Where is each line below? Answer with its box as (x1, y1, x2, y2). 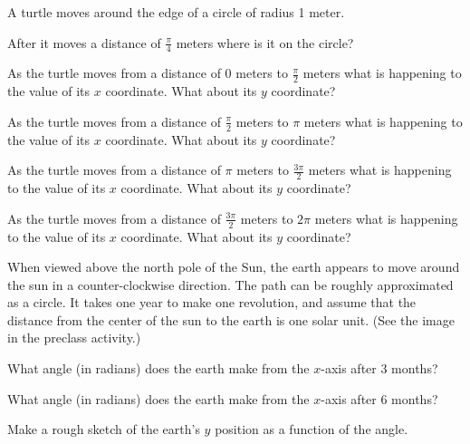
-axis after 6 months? (321, 389, 438, 408)
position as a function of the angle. (215, 420, 408, 439)
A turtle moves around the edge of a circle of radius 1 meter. (7, 3, 345, 21)
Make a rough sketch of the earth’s (7, 420, 200, 439)
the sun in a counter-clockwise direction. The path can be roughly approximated (7, 275, 454, 294)
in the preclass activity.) (7, 328, 141, 347)
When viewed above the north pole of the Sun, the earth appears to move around (7, 257, 460, 276)
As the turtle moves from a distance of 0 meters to (7, 63, 288, 82)
